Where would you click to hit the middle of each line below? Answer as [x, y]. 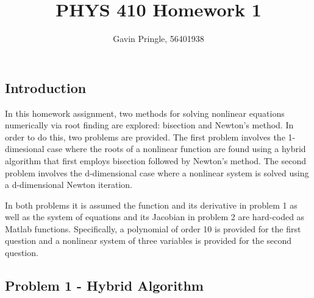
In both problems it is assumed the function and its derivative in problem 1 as [151, 205]
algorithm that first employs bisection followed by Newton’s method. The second [155, 160]
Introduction [46, 87]
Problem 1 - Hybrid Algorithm [104, 286]
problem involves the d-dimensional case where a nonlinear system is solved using [157, 172]
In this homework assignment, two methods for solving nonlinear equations [145, 113]
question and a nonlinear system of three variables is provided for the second [148, 241]
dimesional [25, 149]
